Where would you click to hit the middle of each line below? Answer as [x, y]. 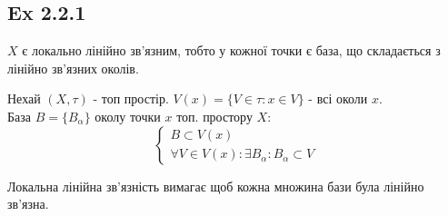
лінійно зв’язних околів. [73, 68]
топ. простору [214, 116]
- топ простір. [131, 98]
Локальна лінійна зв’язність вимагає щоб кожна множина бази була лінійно [216, 186]
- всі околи [338, 98]
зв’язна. [28, 204]
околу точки [128, 116]
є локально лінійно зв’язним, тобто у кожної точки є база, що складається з [231, 50]
